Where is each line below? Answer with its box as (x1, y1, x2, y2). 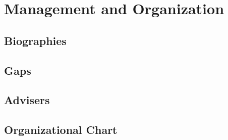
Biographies (4, 32, 67, 48)
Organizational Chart (4, 122, 118, 137)
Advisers (4, 92, 50, 108)
